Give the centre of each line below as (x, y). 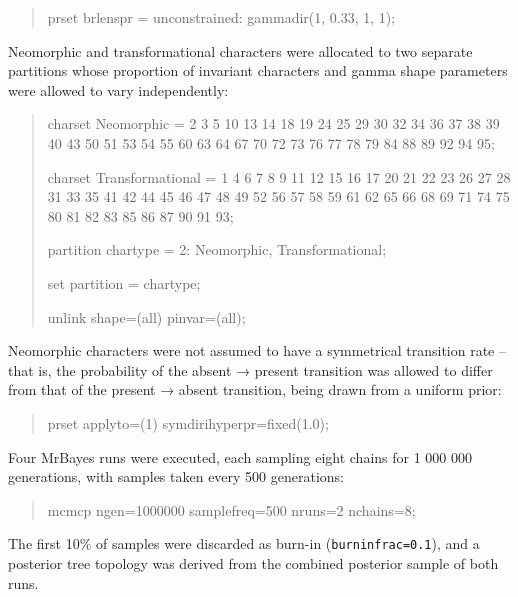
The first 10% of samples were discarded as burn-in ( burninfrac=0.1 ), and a (244, 543)
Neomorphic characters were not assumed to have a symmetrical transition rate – (257, 350)
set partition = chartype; (124, 282)
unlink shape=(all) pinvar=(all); (146, 316)
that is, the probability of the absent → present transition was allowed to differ (250, 369)
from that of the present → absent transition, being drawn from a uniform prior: (255, 389)
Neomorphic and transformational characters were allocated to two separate (240, 50)
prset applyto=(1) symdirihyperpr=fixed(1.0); (188, 422)
